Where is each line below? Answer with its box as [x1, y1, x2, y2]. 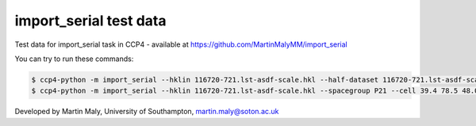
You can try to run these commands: [14, 54, 134, 63]
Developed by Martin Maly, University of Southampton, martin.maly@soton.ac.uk [14, 107, 279, 116]
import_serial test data [14, 12, 167, 29]
